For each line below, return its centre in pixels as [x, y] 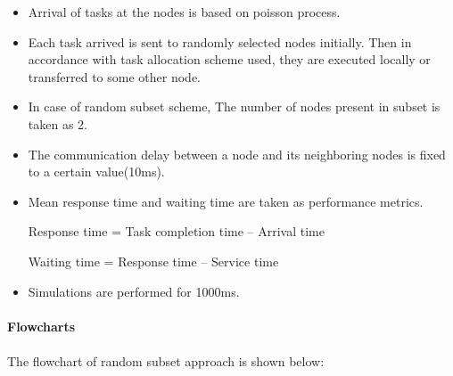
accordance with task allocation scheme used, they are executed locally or [229, 59]
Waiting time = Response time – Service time [153, 261]
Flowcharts [41, 326]
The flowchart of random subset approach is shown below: [166, 360]
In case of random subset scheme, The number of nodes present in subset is [234, 106]
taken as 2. [58, 123]
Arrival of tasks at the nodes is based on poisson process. [184, 12]
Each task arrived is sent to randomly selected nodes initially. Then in [220, 41]
